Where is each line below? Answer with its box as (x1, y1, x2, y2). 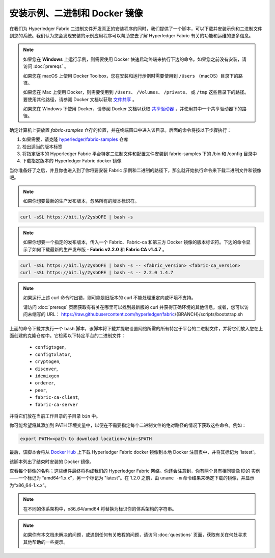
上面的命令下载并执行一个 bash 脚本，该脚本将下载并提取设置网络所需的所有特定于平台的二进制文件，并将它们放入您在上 (9, 325, 263, 331)
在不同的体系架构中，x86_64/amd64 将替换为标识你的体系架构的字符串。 (23, 505, 177, 512)
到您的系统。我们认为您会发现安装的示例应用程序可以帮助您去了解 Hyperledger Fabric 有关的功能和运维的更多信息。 (9, 32, 254, 38)
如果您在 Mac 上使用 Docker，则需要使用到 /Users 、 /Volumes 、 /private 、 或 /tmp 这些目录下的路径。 (23, 89, 249, 95)
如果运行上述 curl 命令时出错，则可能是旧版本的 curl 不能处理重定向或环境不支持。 (23, 295, 196, 301)
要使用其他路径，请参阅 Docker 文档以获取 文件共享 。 (23, 96, 137, 102)
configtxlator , (35, 351, 71, 357)
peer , (35, 387, 47, 393)
